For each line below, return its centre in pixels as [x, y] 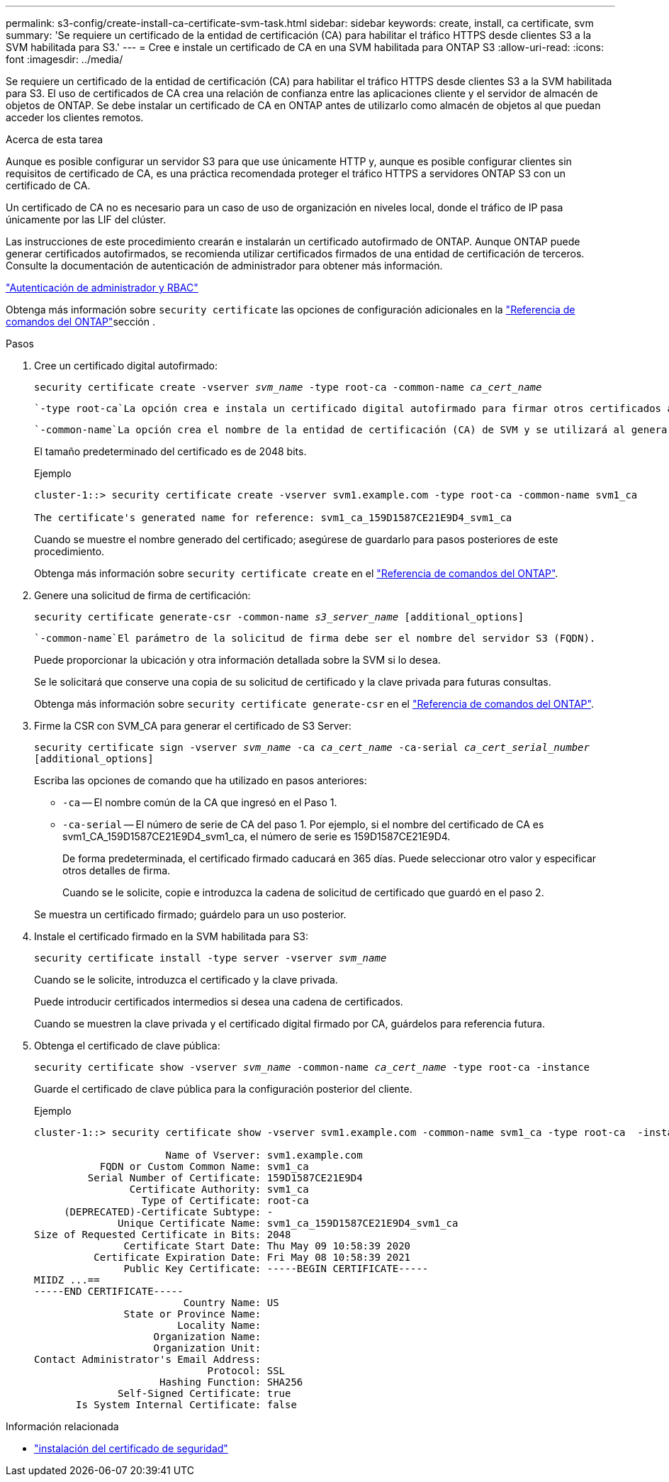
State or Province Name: [192, 1314]
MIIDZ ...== [67, 1280]
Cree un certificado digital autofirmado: [126, 366]
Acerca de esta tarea [55, 139]
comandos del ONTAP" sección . [80, 322]
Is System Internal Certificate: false [186, 1405]
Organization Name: [207, 1337]
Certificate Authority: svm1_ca [219, 1189]
